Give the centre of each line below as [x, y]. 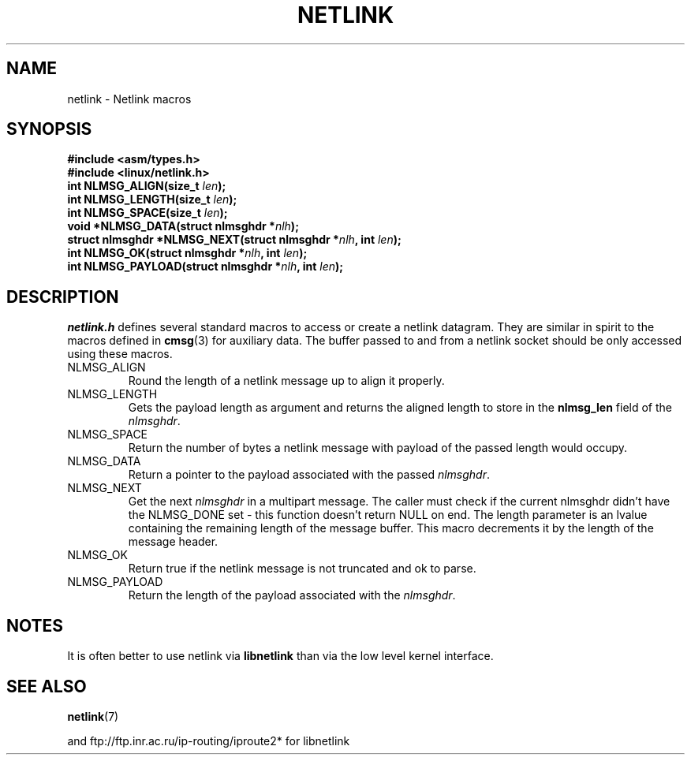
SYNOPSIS [49, 129]
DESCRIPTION [63, 297]
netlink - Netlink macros [129, 99]
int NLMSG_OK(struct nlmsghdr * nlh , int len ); [187, 253]
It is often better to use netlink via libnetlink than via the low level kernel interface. [280, 656]
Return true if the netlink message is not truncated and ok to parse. [302, 569]
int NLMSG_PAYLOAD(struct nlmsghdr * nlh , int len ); [205, 267]
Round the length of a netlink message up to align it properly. [286, 381]
